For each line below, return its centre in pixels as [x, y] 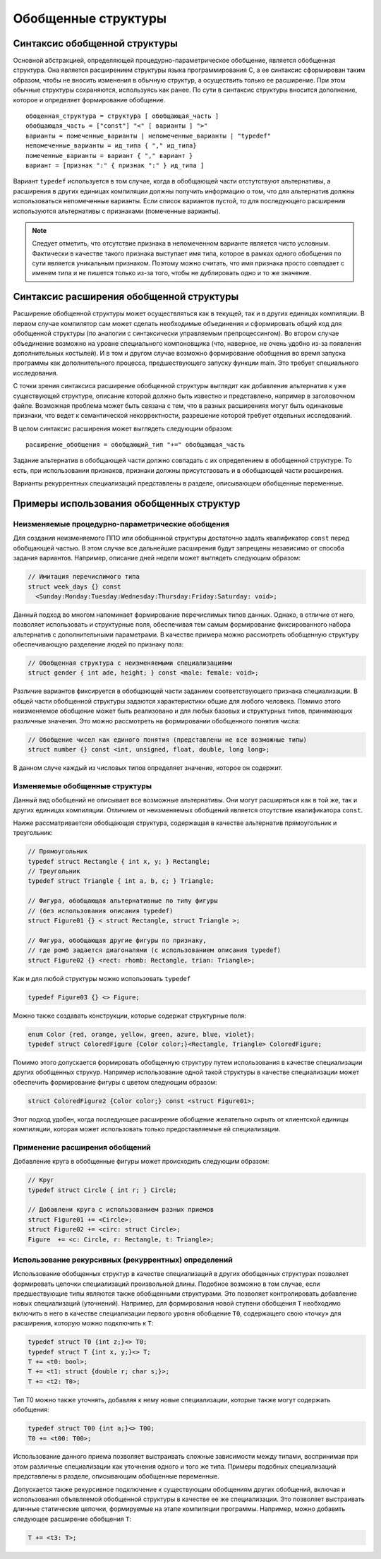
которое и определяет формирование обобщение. [89, 100]
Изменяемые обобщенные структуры [82, 785]
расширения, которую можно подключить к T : [83, 1323]
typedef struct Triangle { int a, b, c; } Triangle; [121, 881]
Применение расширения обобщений [82, 1147]
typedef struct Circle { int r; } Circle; [102, 1190]
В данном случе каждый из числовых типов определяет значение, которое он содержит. [148, 768]
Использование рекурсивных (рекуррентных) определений [123, 1260]
